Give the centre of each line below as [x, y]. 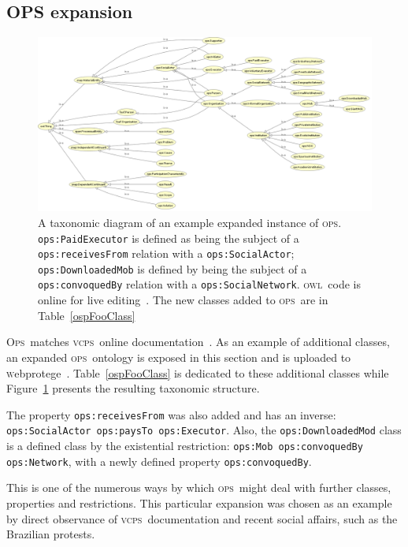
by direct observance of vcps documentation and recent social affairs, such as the [202, 518]
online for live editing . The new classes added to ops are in [183, 300]
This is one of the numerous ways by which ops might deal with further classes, [199, 487]
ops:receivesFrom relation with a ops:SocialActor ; [166, 253]
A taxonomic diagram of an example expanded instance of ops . [190, 222]
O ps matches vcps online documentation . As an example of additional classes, [198, 342]
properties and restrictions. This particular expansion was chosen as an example [199, 502]
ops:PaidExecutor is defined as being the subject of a [169, 238]
